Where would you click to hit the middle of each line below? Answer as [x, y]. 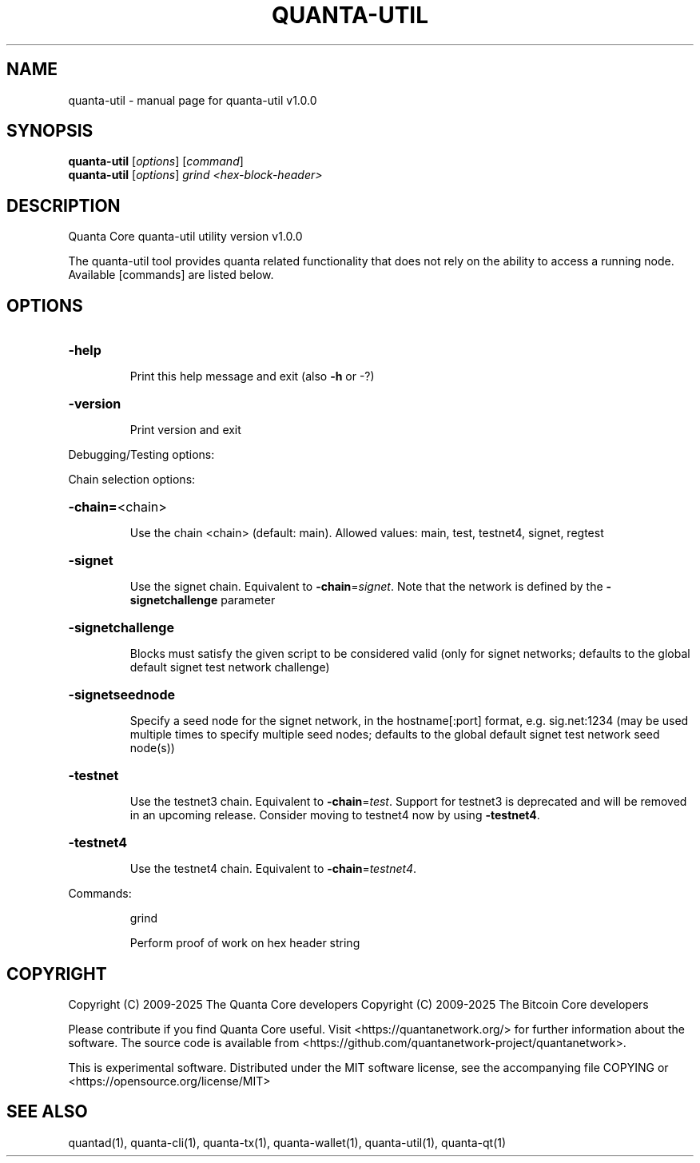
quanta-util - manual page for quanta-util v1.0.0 [193, 100]
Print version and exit [185, 430]
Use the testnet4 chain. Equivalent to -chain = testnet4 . [273, 869]
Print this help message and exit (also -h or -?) [252, 376]
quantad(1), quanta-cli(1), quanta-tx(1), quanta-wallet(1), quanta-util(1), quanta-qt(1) [287, 1142]
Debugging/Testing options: [141, 455]
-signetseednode [122, 695]
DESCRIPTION [64, 205]
